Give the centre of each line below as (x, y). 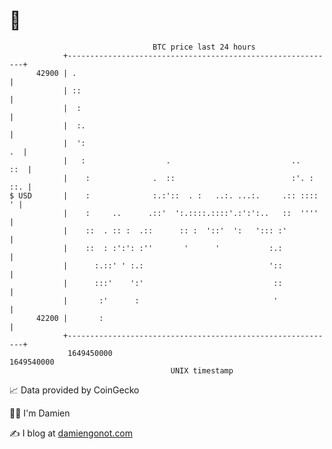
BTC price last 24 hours (204, 47)
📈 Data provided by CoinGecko (74, 390)
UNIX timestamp (202, 370)
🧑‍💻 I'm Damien (40, 413)
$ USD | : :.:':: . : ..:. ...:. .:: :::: (164, 195)
